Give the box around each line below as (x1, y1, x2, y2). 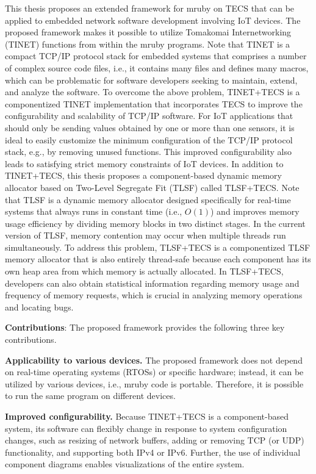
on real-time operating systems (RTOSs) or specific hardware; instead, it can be (5, 365, 304, 378)
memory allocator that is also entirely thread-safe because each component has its (5, 253, 311, 265)
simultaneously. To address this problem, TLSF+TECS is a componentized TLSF (5, 240, 311, 253)
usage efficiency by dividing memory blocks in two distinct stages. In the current (5, 217, 306, 229)
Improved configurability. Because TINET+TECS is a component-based (5, 410, 289, 422)
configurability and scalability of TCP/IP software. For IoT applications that (5, 109, 293, 122)
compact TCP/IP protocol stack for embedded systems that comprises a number (5, 49, 307, 62)
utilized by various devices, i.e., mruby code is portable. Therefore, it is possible (5, 377, 304, 390)
